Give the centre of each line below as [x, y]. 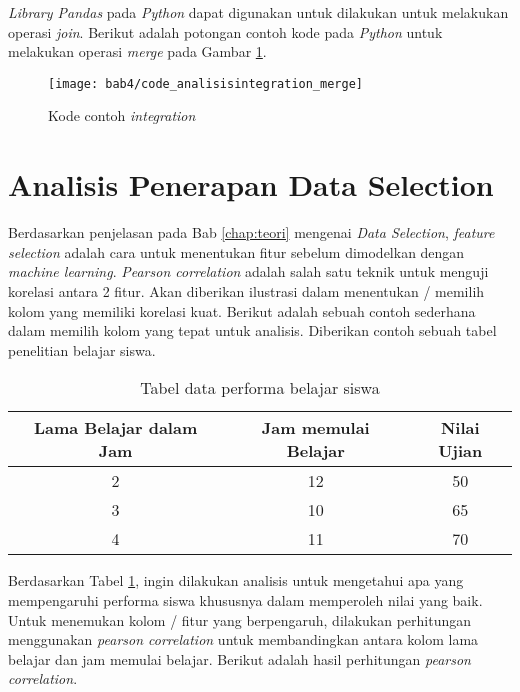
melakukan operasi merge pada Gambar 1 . [137, 51]
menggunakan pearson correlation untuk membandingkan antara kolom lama [243, 639]
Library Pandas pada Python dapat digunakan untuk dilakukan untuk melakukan [258, 12]
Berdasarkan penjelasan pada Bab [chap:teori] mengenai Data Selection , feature [251, 232]
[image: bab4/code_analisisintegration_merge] [205, 83]
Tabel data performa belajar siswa [260, 388]
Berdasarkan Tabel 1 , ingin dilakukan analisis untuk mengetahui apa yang [236, 580]
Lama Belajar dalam [115, 428]
